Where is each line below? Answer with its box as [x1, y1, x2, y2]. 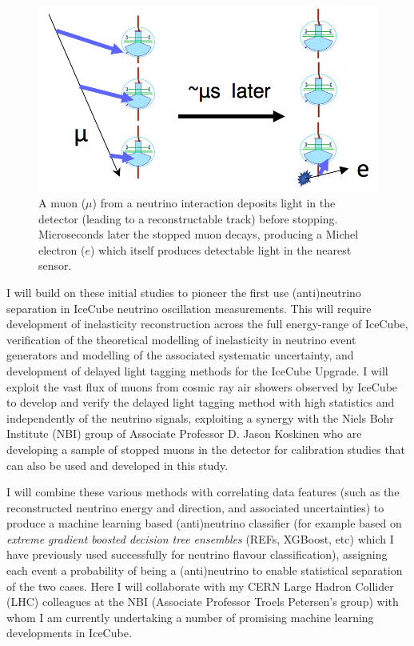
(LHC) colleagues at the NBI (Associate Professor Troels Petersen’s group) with [6, 593, 399, 610]
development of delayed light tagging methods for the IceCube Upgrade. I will [6, 362, 388, 379]
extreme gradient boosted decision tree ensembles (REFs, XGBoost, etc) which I [6, 530, 394, 547]
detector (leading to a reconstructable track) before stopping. [38, 210, 338, 227]
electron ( [38, 241, 86, 258]
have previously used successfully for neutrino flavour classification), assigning [6, 546, 388, 563]
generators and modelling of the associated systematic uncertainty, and [6, 347, 354, 363]
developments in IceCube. [6, 624, 132, 641]
